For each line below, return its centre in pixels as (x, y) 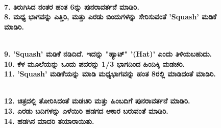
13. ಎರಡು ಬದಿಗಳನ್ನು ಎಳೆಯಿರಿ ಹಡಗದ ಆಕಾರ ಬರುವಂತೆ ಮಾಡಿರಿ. (86, 110)
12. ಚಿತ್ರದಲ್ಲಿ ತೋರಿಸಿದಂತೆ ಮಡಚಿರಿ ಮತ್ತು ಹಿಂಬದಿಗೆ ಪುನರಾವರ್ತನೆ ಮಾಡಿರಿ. (97, 101)
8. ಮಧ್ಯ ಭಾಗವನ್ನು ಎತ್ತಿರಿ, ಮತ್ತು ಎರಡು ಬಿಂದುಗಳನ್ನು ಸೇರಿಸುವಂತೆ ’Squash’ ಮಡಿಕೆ (110, 17)
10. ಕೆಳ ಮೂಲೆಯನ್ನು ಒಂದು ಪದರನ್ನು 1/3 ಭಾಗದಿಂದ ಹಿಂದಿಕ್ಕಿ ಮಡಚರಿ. (95, 63)
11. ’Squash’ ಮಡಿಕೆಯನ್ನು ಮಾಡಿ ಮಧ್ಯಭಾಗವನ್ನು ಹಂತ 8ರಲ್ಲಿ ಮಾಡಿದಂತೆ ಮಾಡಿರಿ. (110, 74)
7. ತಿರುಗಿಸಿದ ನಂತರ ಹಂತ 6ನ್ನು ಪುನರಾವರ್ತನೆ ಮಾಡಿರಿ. (72, 6)
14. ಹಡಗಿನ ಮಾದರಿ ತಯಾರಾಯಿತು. (49, 121)
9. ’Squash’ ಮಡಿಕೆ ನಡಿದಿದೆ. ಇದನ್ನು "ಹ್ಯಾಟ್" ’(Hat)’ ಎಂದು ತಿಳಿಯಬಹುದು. (108, 53)
